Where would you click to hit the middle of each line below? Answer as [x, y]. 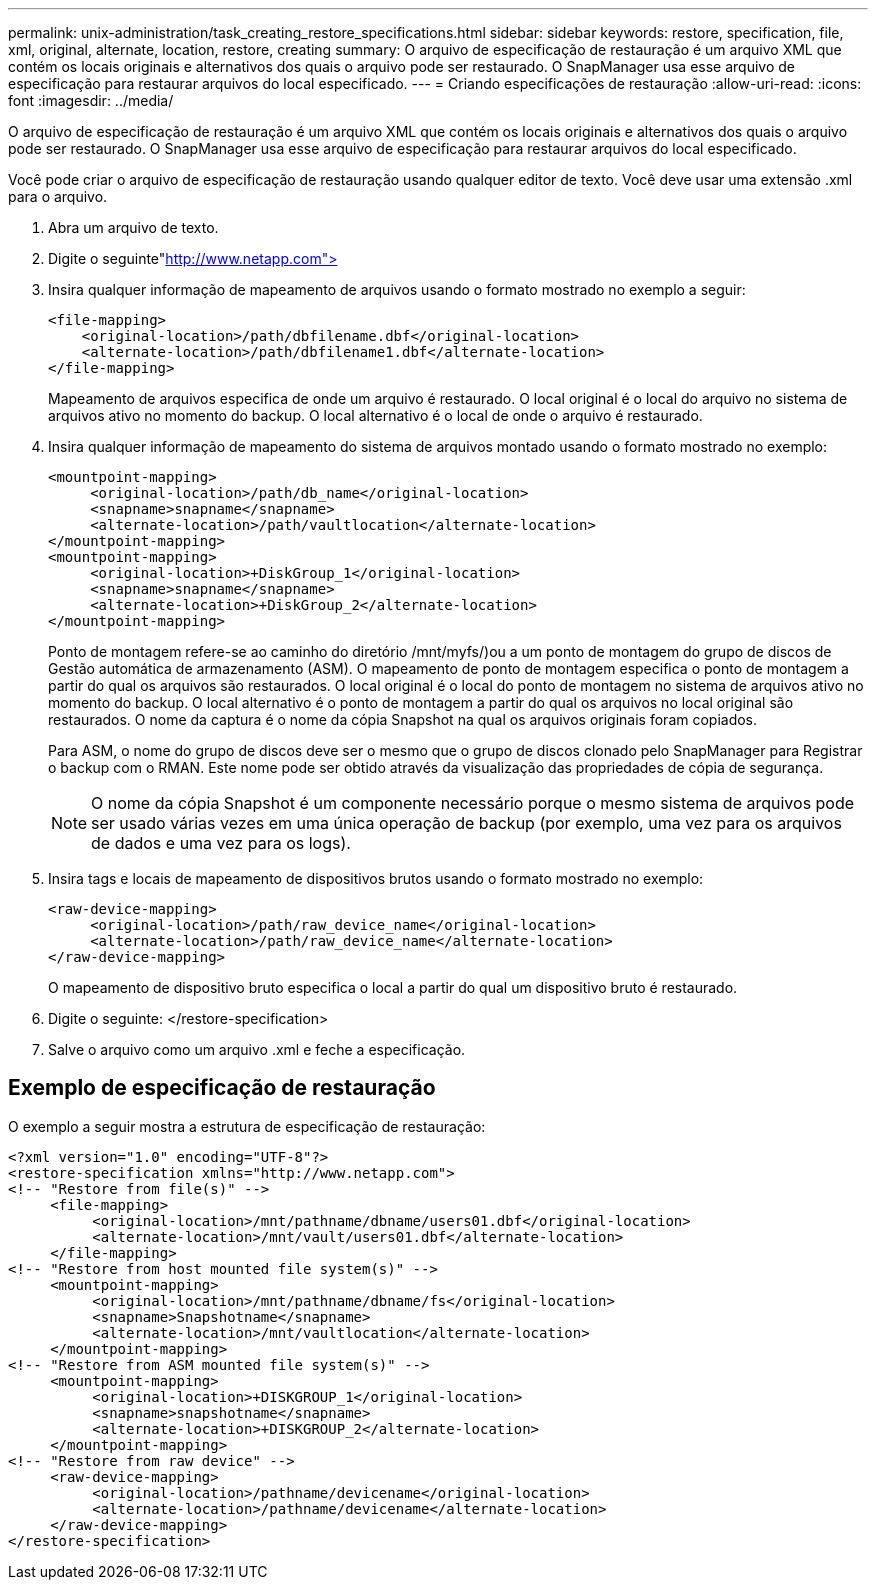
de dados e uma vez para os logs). [221, 843]
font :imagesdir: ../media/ [91, 100]
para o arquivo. [58, 196]
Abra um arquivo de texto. [133, 227]
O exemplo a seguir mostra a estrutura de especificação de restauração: [247, 1126]
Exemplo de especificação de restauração [222, 1088]
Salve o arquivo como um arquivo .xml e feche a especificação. [257, 1049]
